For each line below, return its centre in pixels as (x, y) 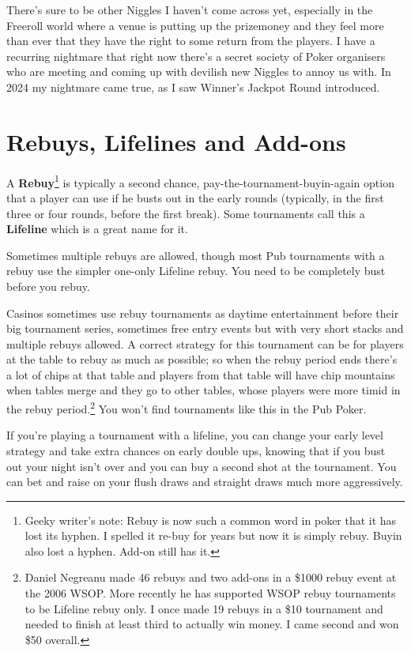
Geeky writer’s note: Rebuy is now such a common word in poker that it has (211, 520)
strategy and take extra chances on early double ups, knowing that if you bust (196, 450)
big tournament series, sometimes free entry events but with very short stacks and (205, 328)
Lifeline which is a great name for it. (97, 229)
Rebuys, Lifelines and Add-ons (176, 141)
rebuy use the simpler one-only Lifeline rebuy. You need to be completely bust (196, 271)
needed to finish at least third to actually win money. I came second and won (212, 624)
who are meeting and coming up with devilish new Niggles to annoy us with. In (199, 72)
